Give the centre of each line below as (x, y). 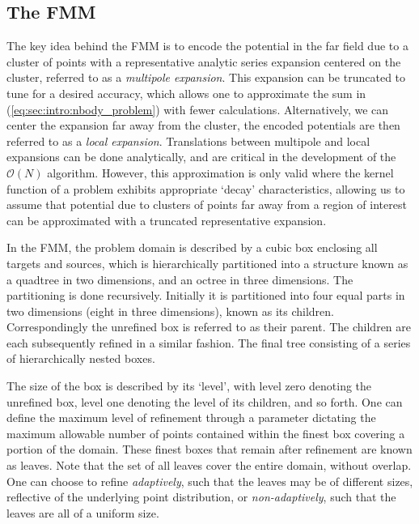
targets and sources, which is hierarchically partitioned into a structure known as (207, 263)
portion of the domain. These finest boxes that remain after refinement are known (209, 449)
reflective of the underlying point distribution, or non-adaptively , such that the (201, 497)
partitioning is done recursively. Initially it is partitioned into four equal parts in (206, 295)
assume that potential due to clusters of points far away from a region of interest (207, 204)
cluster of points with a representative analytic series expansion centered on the (204, 61)
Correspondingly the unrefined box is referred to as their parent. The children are (209, 327)
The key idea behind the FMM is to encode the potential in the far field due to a (207, 46)
